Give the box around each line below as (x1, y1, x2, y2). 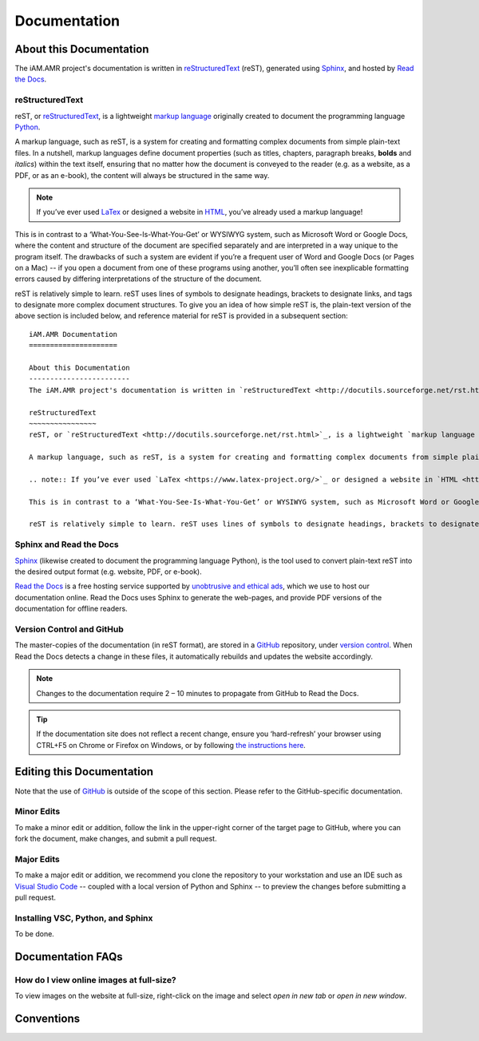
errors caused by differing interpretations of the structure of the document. (14, 274, 263, 283)
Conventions (14, 1012, 81, 1026)
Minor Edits (14, 806, 61, 817)
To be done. (14, 929, 55, 939)
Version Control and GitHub (14, 623, 124, 635)
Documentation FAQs (14, 950, 123, 964)
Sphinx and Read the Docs (14, 539, 119, 550)
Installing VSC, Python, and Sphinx (14, 912, 153, 924)
